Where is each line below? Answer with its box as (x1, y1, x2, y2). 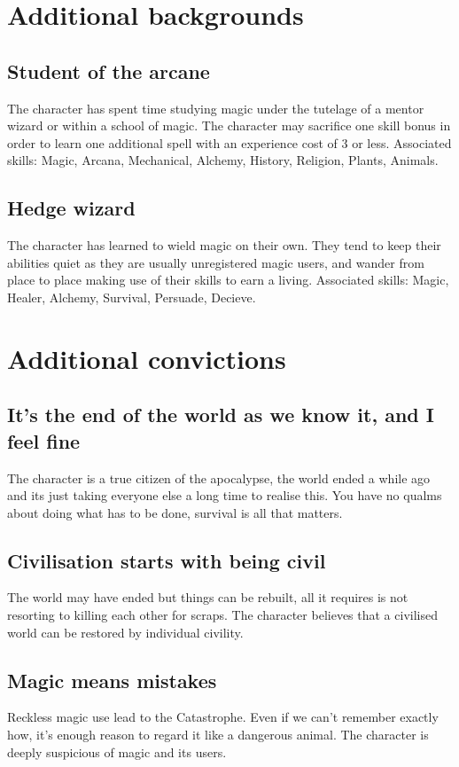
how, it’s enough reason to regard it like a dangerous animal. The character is (7, 725, 429, 744)
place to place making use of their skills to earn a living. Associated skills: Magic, (7, 270, 449, 289)
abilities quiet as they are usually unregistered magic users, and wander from (7, 253, 424, 271)
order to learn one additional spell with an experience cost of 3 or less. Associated (7, 133, 452, 152)
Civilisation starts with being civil (7, 546, 326, 574)
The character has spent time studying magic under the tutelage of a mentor (7, 98, 424, 117)
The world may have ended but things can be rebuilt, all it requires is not (7, 588, 408, 607)
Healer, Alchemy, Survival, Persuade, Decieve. (7, 287, 256, 306)
